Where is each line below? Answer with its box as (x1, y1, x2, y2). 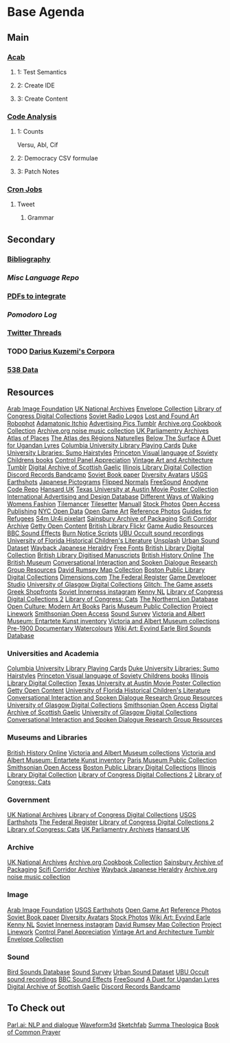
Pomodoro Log (7, 309, 57, 319)
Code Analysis (7, 112, 57, 121)
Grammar (27, 214, 54, 222)
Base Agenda (7, 4, 84, 20)
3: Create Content (16, 94, 68, 103)
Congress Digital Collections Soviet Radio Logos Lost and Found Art (7, 412, 199, 420)
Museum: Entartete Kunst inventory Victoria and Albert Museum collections (7, 617, 220, 626)
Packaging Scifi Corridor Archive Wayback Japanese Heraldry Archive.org (7, 865, 218, 874)
